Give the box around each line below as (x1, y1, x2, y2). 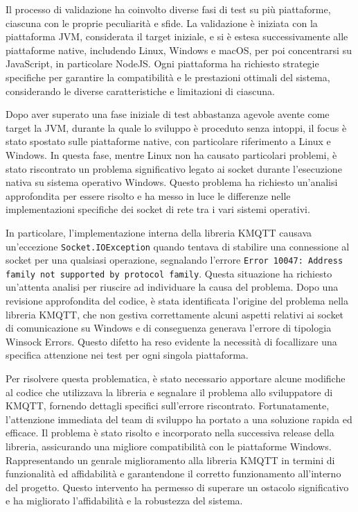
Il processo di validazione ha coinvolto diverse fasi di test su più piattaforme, (6, 2, 331, 16)
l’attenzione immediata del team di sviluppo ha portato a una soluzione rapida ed (6, 411, 352, 426)
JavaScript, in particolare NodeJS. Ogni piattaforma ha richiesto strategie (6, 56, 319, 71)
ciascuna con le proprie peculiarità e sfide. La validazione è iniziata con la (6, 15, 318, 30)
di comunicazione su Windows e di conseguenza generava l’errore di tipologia (6, 321, 332, 335)
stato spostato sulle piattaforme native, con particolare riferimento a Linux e (6, 134, 331, 148)
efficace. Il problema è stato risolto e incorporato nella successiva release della (6, 425, 334, 440)
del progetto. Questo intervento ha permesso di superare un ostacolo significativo (6, 479, 349, 494)
